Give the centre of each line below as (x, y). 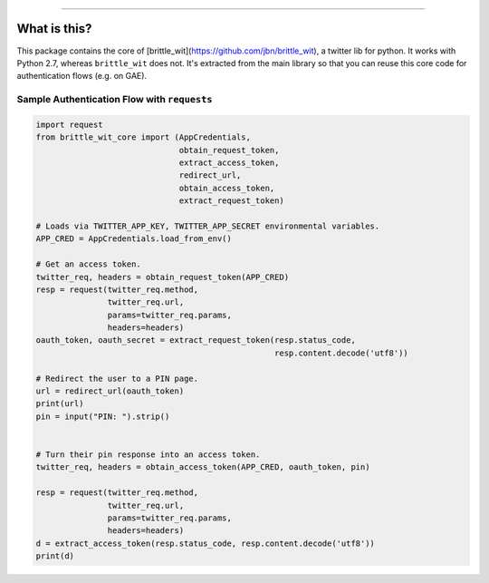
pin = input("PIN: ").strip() (103, 416)
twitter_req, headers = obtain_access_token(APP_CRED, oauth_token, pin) (203, 467)
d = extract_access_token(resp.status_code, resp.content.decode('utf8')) (206, 543)
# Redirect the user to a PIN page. (117, 378)
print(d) (55, 556)
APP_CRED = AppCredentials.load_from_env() (134, 239)
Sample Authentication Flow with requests (115, 100)
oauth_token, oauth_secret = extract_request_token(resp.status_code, (196, 340)
